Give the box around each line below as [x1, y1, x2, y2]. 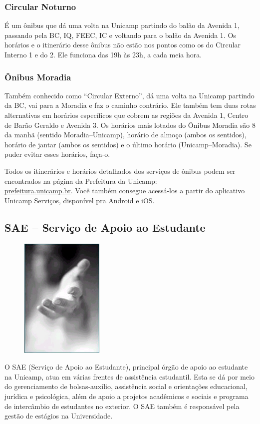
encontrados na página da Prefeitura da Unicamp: [4, 175, 157, 186]
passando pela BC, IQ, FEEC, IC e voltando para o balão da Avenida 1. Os [4, 29, 236, 40]
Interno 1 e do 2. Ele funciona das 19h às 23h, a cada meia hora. [4, 49, 202, 59]
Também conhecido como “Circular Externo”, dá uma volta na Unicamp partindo [4, 90, 255, 100]
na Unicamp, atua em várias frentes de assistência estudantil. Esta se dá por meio [4, 371, 255, 382]
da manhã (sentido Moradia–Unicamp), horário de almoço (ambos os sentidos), [4, 129, 247, 140]
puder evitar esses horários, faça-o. [4, 149, 110, 159]
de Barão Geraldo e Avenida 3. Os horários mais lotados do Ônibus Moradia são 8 [4, 119, 256, 130]
